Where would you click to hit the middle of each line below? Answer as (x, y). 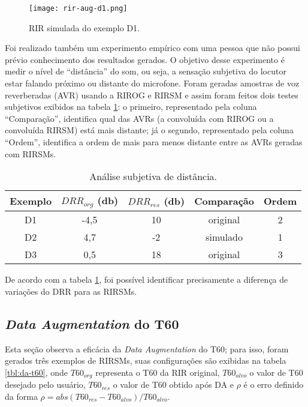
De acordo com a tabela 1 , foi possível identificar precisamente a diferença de (147, 279)
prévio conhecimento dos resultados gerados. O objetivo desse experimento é (145, 59)
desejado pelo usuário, (45, 384)
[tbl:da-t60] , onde (37, 372)
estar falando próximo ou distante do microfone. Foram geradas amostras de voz (152, 83)
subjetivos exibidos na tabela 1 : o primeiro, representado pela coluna (131, 107)
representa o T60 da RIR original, (158, 372)
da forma (21, 396)
